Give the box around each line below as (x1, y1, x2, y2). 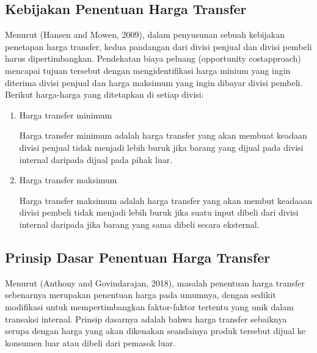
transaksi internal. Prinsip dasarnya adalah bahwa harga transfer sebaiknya (5, 312, 287, 325)
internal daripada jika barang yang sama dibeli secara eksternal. (19, 217, 260, 230)
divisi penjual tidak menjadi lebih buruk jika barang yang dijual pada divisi (19, 140, 304, 153)
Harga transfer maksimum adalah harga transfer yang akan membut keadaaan (19, 194, 313, 206)
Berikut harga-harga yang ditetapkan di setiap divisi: (5, 88, 204, 101)
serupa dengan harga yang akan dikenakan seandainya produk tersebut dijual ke (5, 324, 306, 337)
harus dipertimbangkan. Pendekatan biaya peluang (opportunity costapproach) (5, 52, 301, 65)
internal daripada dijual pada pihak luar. (19, 153, 173, 166)
